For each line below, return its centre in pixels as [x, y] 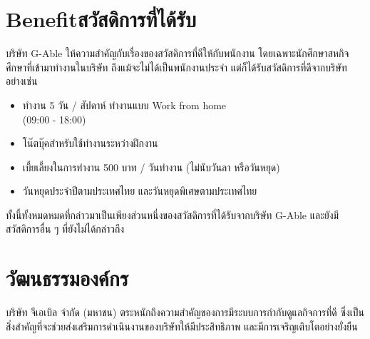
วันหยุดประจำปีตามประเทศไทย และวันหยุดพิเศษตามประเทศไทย [140, 191]
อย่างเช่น [22, 81]
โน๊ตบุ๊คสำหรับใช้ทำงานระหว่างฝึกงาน [90, 143]
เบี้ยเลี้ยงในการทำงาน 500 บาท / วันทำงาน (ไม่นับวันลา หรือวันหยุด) [151, 167]
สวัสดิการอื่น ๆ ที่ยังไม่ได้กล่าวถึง [65, 229]
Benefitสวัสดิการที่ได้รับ [101, 19]
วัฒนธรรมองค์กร [67, 278]
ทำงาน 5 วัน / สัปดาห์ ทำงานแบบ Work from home [124, 105]
